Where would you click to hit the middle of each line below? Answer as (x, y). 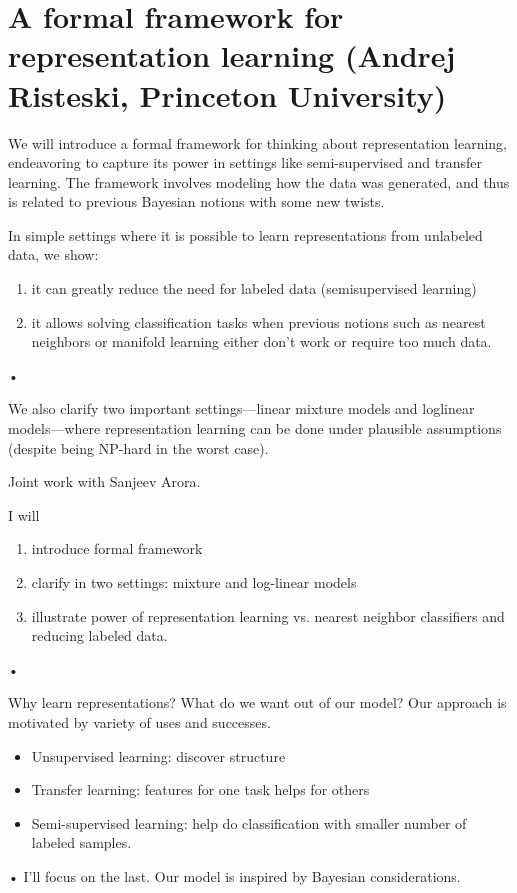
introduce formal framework (117, 548)
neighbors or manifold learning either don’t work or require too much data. (261, 341)
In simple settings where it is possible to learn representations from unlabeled (245, 234)
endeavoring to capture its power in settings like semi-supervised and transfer (245, 162)
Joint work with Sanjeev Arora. (104, 481)
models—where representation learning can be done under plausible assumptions (255, 428)
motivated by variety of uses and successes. (139, 721)
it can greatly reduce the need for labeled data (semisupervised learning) (254, 288)
